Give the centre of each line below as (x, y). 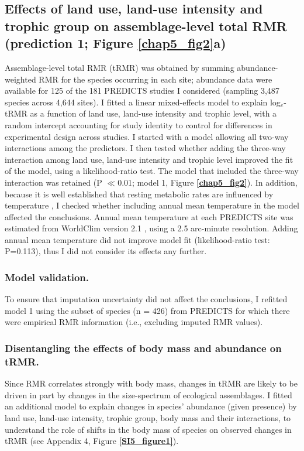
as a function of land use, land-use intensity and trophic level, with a (153, 113)
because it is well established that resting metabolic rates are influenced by (139, 194)
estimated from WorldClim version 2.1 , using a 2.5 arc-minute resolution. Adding (151, 228)
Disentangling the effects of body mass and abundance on (143, 348)
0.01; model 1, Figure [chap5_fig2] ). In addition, (208, 182)
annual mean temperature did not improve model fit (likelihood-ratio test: (137, 239)
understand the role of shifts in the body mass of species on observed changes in (148, 429)
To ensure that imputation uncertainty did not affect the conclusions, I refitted (146, 299)
